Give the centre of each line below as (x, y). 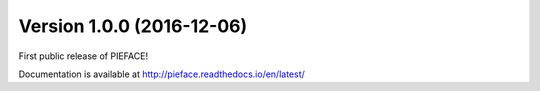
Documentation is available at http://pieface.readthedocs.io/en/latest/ (161, 74)
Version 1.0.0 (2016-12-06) (133, 26)
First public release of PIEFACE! (83, 56)
